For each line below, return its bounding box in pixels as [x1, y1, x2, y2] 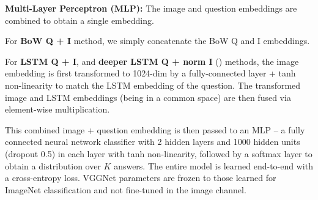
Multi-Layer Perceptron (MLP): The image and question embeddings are [5, 2, 297, 14]
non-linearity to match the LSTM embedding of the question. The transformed [5, 78, 301, 91]
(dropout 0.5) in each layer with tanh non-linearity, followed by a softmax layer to [5, 147, 312, 160]
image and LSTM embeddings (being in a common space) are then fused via [5, 91, 291, 103]
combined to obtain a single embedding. [5, 13, 154, 26]
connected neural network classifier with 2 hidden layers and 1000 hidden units [5, 135, 300, 148]
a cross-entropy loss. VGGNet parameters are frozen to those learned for [5, 171, 276, 184]
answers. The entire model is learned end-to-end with [114, 159, 313, 172]
